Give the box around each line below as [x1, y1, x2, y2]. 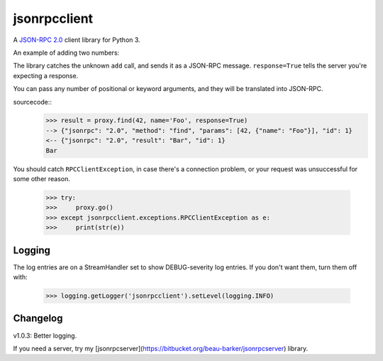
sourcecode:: [13, 97, 52, 106]
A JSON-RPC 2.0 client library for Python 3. [13, 36, 141, 44]
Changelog [13, 313, 63, 325]
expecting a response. [13, 71, 79, 80]
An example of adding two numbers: [13, 48, 120, 57]
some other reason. [13, 175, 71, 183]
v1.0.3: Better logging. [13, 331, 77, 340]
